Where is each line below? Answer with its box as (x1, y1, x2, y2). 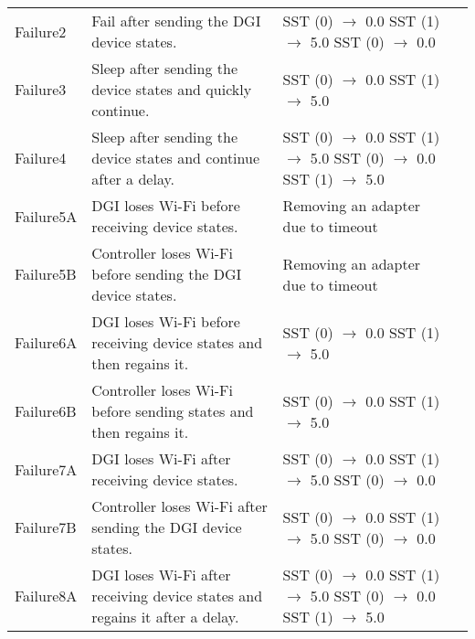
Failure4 (15, 147, 67, 168)
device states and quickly (91, 79, 252, 100)
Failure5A (15, 205, 78, 227)
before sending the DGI (91, 263, 242, 284)
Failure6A (15, 332, 78, 353)
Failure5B (15, 263, 77, 284)
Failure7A (15, 458, 78, 480)
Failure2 (15, 20, 67, 42)
